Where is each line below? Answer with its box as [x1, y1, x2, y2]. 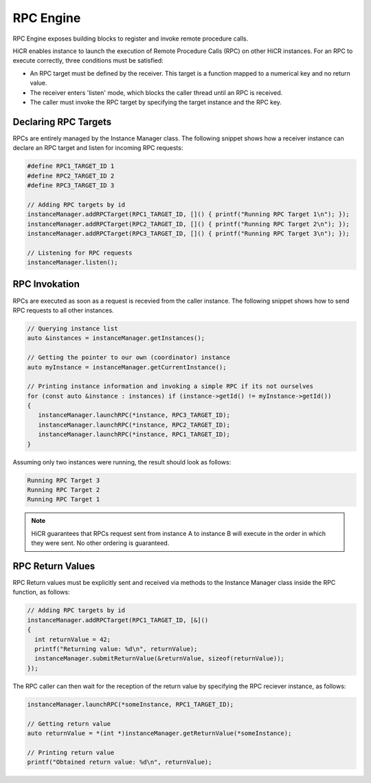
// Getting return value [27, 720, 111, 727]
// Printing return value [27, 749, 115, 756]
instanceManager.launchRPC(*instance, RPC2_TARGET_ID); [38, 420, 230, 429]
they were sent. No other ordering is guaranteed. [31, 539, 170, 547]
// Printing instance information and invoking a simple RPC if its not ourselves [27, 383, 314, 390]
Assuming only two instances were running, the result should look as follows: [12, 458, 232, 466]
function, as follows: [12, 588, 70, 597]
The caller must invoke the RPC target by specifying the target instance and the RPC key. [30, 98, 282, 106]
